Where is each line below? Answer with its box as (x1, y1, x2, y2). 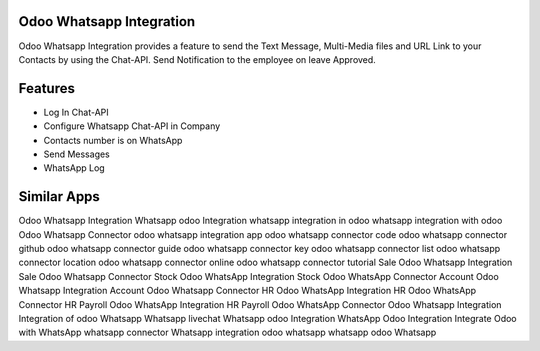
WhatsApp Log (43, 162, 105, 174)
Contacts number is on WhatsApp (43, 134, 183, 146)
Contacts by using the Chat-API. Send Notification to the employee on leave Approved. (18, 53, 377, 65)
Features (18, 80, 75, 97)
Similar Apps (18, 188, 100, 205)
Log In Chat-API (43, 106, 109, 118)
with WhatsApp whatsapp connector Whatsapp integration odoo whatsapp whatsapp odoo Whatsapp (18, 326, 437, 339)
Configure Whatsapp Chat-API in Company (43, 120, 221, 132)
